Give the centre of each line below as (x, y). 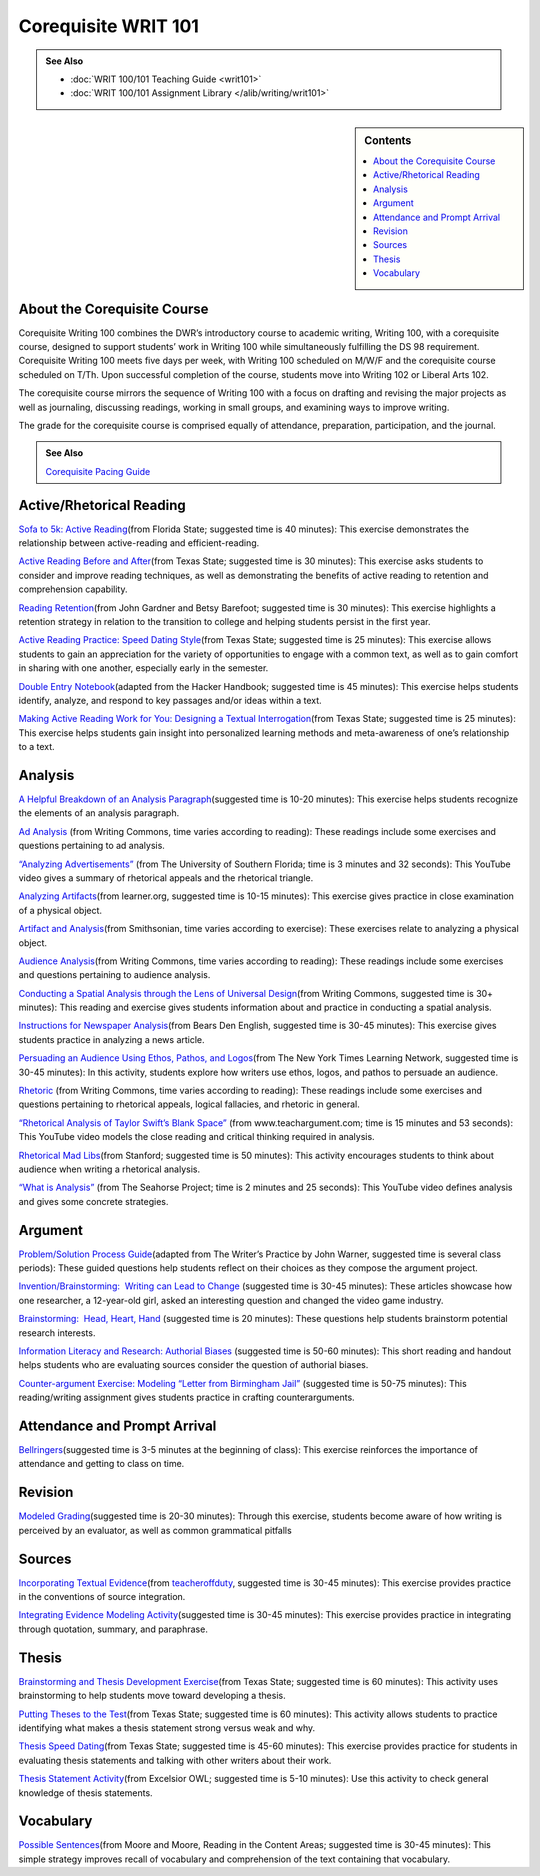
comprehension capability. (73, 589)
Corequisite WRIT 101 (109, 26)
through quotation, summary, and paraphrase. (113, 1629)
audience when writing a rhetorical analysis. (109, 1169)
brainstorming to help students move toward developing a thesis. (152, 1696)
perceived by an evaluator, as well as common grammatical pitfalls (155, 1530)
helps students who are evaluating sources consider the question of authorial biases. (193, 1365)
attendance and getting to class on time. (101, 1464)
